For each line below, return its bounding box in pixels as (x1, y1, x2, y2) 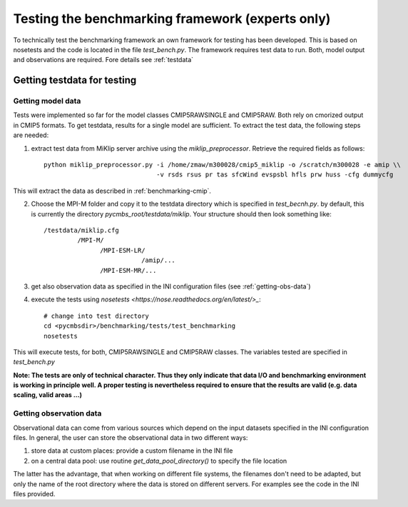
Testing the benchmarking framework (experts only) (13, 11, 331, 26)
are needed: (13, 131, 49, 139)
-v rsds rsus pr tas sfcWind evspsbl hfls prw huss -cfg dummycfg (155, 171, 394, 179)
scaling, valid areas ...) (13, 391, 82, 399)
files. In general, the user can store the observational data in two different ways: (13, 433, 248, 442)
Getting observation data (13, 408, 102, 418)
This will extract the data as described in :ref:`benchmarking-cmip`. (13, 186, 212, 195)
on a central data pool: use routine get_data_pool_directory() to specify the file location (31, 456, 287, 465)
